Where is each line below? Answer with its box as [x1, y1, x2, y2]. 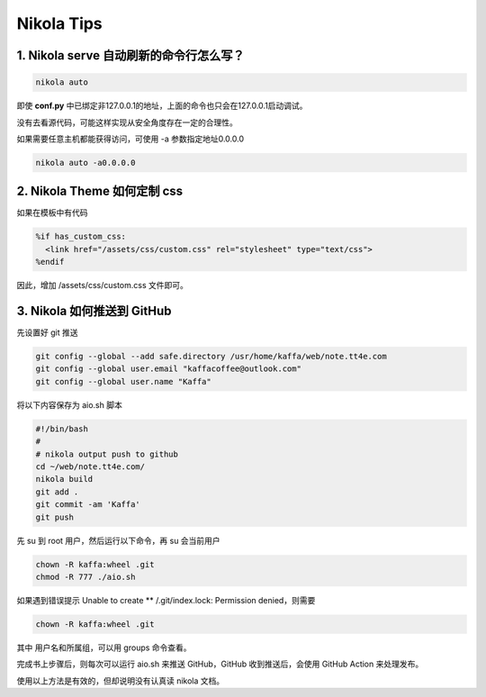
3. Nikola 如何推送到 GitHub [16, 303, 172, 319]
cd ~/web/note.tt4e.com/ [35, 461, 146, 472]
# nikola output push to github [35, 448, 179, 459]
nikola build [35, 474, 94, 484]
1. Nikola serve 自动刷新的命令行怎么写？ [16, 48, 245, 63]
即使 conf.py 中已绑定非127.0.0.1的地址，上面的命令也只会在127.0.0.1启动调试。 [16, 100, 308, 112]
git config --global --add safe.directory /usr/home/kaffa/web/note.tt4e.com [35, 351, 387, 362]
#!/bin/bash [35, 423, 89, 434]
